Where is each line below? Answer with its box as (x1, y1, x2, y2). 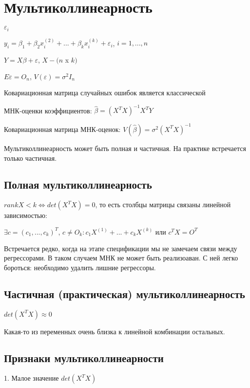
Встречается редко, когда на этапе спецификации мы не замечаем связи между (4, 243, 237, 253)
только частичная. (4, 152, 57, 163)
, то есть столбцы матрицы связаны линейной (95, 199, 231, 210)
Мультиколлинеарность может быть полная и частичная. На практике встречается (4, 143, 246, 153)
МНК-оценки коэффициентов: (4, 105, 92, 115)
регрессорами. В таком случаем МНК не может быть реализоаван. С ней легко (4, 253, 238, 263)
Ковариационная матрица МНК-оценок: (4, 124, 121, 134)
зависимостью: (4, 210, 47, 220)
